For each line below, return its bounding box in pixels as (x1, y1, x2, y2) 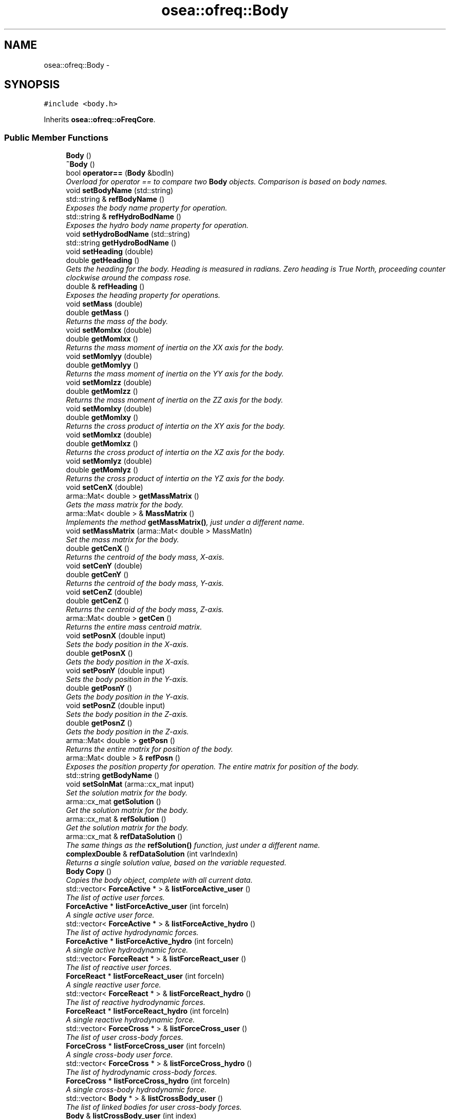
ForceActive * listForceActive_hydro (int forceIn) (66, 937, 234, 946)
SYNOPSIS (4, 78, 60, 91)
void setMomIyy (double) (66, 352, 153, 361)
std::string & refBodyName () (66, 195, 165, 204)
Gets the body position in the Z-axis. (66, 727, 189, 736)
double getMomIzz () (66, 387, 138, 396)
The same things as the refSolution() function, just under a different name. (66, 841, 321, 850)
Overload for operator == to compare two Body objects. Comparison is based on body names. (66, 177, 387, 186)
